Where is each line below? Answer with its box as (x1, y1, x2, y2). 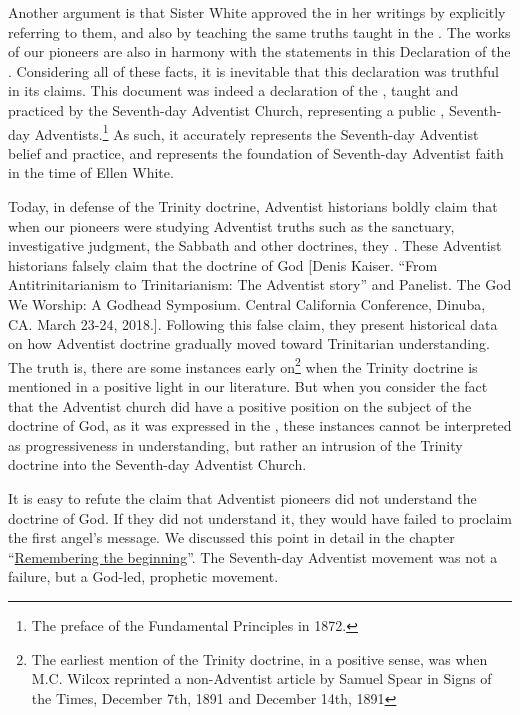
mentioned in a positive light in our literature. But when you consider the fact (8, 376, 488, 396)
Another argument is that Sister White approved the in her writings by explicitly (8, 2, 506, 22)
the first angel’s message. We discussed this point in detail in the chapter (8, 527, 455, 548)
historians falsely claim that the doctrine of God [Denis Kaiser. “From (8, 254, 438, 275)
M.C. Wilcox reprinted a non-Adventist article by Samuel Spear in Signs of (31, 668, 492, 689)
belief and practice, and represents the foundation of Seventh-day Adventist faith (8, 142, 504, 163)
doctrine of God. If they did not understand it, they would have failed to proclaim (8, 507, 512, 528)
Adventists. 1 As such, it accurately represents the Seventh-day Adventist (34, 120, 479, 144)
